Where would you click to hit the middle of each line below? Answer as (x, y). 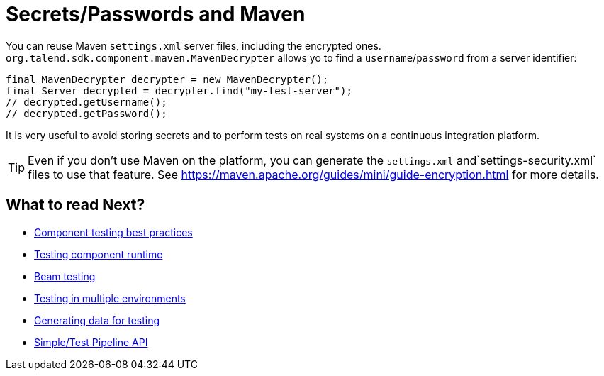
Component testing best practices (113, 232)
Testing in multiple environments (110, 298)
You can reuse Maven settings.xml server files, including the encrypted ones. (194, 45)
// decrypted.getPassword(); (86, 113)
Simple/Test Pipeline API (91, 342)
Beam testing (65, 276)
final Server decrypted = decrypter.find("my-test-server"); (179, 90)
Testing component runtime (99, 254)
